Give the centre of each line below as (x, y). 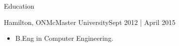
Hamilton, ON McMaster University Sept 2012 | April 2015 (90, 22)
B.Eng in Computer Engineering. (64, 38)
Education (19, 6)
